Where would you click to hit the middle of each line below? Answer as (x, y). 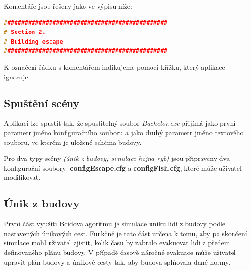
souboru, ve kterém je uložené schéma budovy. (73, 142)
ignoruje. (17, 76)
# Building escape (33, 41)
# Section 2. (25, 32)
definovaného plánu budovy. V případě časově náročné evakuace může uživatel (120, 252)
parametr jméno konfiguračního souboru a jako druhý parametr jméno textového (124, 132)
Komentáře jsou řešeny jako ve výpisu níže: (68, 6)
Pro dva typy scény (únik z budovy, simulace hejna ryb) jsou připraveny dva (117, 158)
